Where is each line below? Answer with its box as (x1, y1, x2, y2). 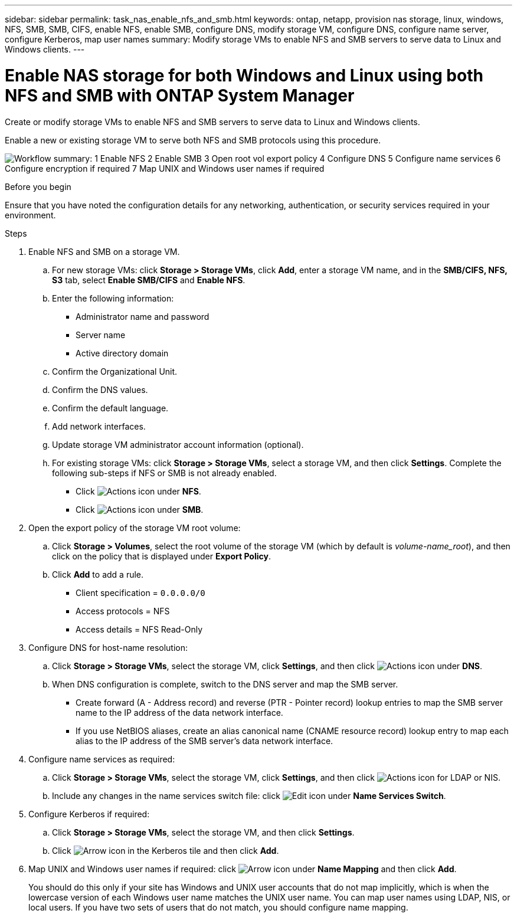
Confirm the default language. (52, 402, 169, 413)
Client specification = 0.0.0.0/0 (76, 587, 205, 598)
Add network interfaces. (52, 421, 146, 431)
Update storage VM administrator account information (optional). (52, 439, 304, 450)
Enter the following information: (52, 293, 174, 303)
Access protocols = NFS (76, 605, 170, 616)
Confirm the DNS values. (52, 384, 148, 395)
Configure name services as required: (28, 754, 175, 764)
